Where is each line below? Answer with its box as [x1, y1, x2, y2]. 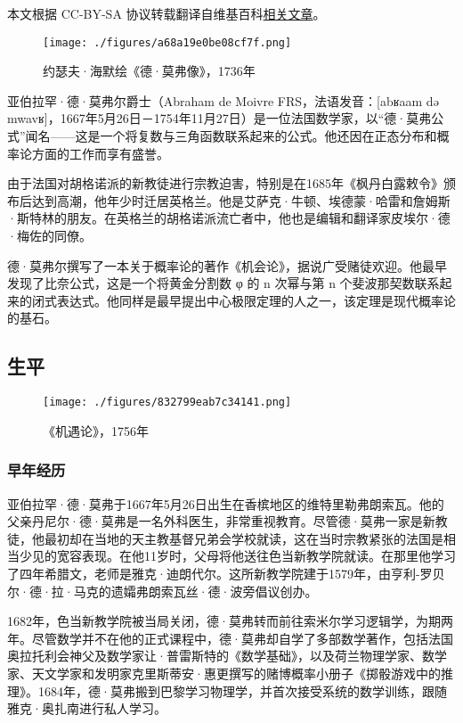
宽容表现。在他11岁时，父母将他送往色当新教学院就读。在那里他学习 [56, 546, 456, 565]
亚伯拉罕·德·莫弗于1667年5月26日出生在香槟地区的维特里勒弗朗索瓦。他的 [7, 494, 444, 513]
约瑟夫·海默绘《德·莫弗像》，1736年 [43, 62, 256, 80]
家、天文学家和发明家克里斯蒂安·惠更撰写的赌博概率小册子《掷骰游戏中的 [7, 663, 441, 682]
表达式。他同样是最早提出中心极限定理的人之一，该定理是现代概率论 [56, 291, 456, 309]
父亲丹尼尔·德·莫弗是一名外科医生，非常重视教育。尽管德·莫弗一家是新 [7, 512, 435, 530]
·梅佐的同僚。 [7, 226, 92, 244]
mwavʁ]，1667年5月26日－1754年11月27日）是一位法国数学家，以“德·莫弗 [7, 109, 432, 127]
